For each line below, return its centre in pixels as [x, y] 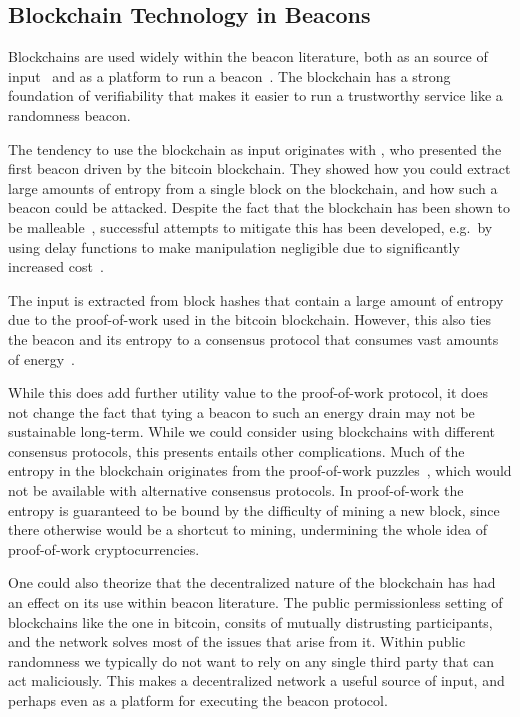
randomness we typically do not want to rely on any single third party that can [251, 660]
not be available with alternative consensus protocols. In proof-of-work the [236, 490]
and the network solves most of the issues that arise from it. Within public [237, 641]
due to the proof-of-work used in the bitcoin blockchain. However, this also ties [250, 319]
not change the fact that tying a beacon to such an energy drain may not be [241, 411]
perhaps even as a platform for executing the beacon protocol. [198, 700]
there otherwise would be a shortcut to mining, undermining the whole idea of [248, 529]
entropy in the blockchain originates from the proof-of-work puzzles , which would [260, 470]
